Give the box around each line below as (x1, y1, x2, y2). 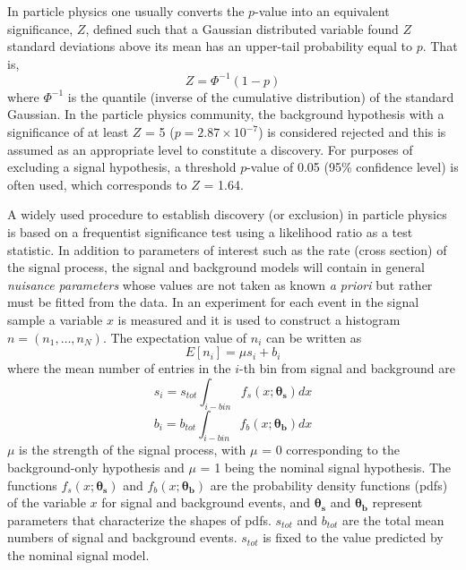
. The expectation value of (102, 328, 247, 346)
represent (372, 493, 423, 512)
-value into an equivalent (255, 2, 390, 20)
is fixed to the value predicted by (263, 528, 444, 547)
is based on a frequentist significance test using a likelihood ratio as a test (7, 223, 413, 242)
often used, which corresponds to (7, 174, 187, 193)
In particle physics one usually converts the (7, 2, 245, 20)
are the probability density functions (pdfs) (210, 475, 448, 494)
